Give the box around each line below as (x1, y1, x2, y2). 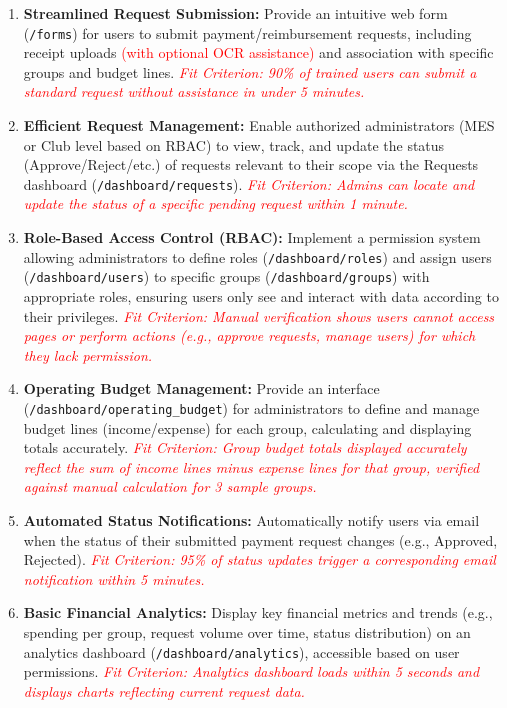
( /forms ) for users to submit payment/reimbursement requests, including (23, 22, 472, 43)
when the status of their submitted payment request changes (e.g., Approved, (23, 529, 498, 550)
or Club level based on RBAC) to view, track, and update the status (23, 134, 445, 155)
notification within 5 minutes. (23, 568, 205, 589)
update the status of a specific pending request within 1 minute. (23, 193, 408, 214)
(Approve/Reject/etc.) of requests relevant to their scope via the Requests (23, 154, 479, 175)
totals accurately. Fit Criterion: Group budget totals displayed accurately (23, 437, 467, 458)
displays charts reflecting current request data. (23, 680, 305, 701)
